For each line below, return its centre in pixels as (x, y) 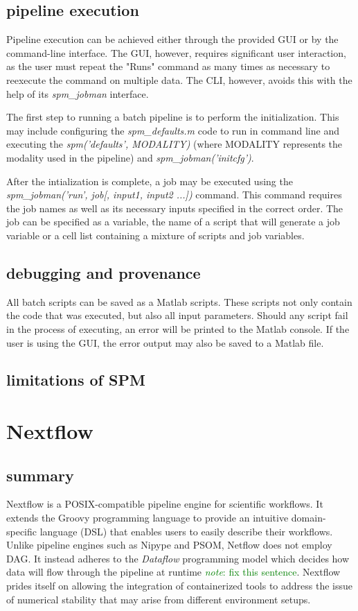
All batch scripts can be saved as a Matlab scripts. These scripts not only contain (179, 301)
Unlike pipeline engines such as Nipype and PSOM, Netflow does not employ (169, 545)
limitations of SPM (76, 380)
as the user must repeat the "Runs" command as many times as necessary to (168, 66)
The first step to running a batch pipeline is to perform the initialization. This (173, 117)
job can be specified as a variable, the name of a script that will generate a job (173, 222)
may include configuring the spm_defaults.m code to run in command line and (173, 130)
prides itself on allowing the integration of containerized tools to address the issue (180, 586)
